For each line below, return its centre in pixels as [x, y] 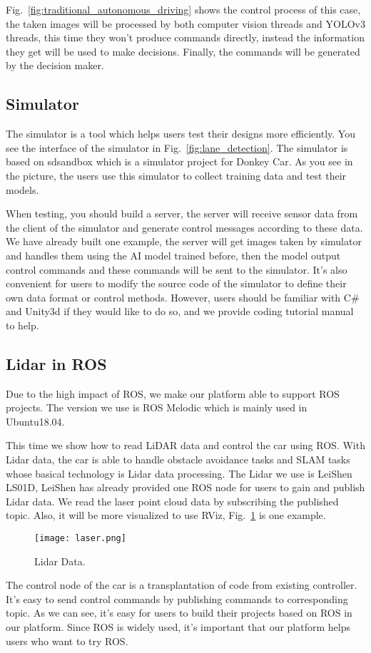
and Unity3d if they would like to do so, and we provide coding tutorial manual [180, 311]
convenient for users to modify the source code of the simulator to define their [176, 283]
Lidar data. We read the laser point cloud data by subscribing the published [172, 501]
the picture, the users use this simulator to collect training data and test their [176, 175]
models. [22, 189]
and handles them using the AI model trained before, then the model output [173, 255]
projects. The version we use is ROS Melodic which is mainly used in [157, 407]
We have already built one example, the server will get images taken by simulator [184, 241]
